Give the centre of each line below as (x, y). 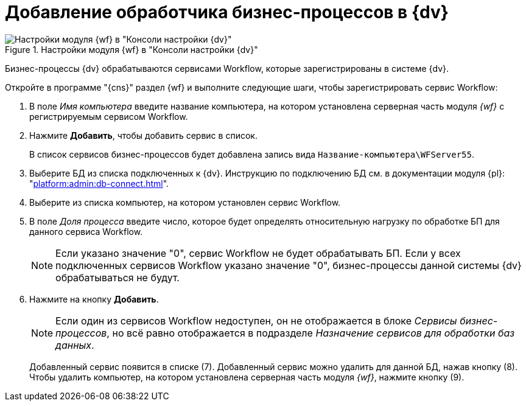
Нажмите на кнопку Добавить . (94, 299)
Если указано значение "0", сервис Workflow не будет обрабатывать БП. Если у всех (258, 253)
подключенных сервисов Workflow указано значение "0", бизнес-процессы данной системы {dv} (289, 265)
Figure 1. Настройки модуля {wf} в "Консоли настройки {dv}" (131, 49)
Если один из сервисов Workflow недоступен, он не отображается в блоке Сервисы (256, 320)
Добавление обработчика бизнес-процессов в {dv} (227, 12)
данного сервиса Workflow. (86, 231)
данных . (75, 345)
